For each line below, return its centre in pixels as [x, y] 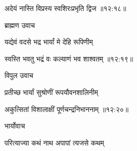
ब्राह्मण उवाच [20, 25]
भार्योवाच [15, 126]
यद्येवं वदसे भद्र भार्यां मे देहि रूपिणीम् [49, 42]
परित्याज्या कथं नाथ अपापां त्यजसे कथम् [54, 142]
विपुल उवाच [19, 75]
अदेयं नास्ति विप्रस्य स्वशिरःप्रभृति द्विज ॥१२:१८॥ [65, 8]
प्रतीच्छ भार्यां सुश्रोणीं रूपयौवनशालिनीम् [51, 92]
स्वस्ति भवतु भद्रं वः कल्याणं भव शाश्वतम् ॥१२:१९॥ [69, 58]
